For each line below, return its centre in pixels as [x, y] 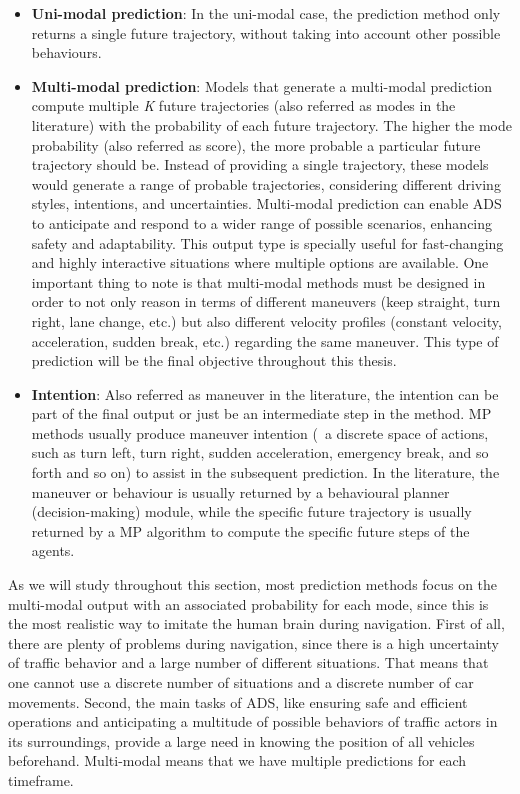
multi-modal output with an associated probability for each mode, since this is [248, 603]
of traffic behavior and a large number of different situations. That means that [248, 662]
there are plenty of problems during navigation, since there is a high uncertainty [253, 642]
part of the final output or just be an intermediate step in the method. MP [261, 413]
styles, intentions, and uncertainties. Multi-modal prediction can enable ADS [266, 203]
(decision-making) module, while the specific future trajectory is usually [251, 511]
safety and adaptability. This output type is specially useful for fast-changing [267, 242]
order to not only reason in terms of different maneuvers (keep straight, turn [266, 301]
